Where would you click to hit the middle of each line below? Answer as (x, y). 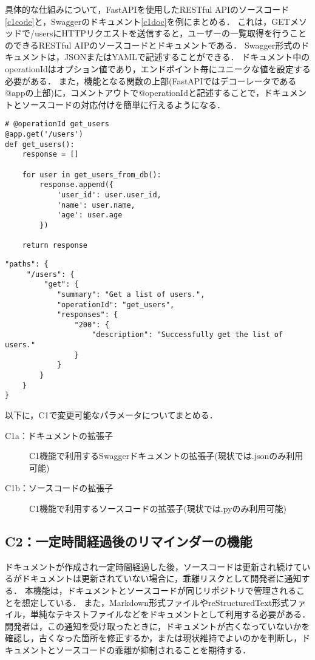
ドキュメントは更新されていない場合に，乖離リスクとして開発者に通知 (161, 578)
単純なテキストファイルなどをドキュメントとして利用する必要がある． (170, 614)
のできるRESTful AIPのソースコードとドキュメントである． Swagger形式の (153, 45)
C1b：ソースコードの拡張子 (59, 488)
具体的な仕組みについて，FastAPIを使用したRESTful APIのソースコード (147, 9)
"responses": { (87, 315)
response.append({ (76, 185)
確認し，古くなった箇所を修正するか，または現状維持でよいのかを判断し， (154, 638)
